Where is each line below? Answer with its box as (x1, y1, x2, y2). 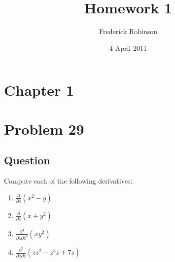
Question (4, 152, 50, 168)
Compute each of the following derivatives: (4, 176, 133, 186)
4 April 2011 (109, 42, 147, 53)
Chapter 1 (4, 80, 74, 100)
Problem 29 (4, 118, 84, 139)
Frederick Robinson (99, 26, 157, 37)
